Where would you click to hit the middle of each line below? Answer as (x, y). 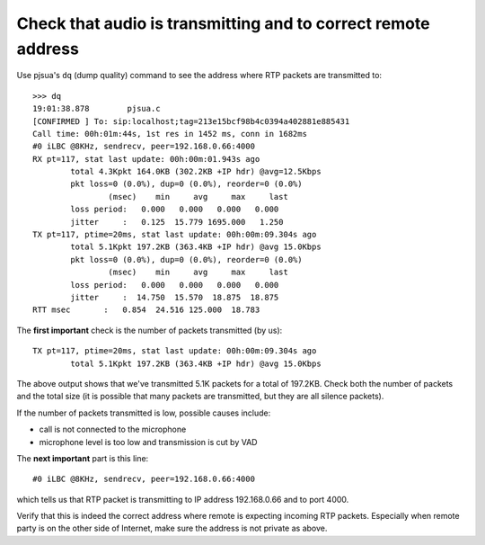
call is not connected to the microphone (113, 429)
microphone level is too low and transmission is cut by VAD (148, 442)
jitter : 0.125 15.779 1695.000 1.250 (177, 222)
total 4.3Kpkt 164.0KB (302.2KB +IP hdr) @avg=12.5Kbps (196, 172)
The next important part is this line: (83, 458)
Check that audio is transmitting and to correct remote (223, 23)
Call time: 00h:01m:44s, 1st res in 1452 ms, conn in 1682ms (170, 134)
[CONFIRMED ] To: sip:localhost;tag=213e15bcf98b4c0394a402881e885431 (191, 121)
